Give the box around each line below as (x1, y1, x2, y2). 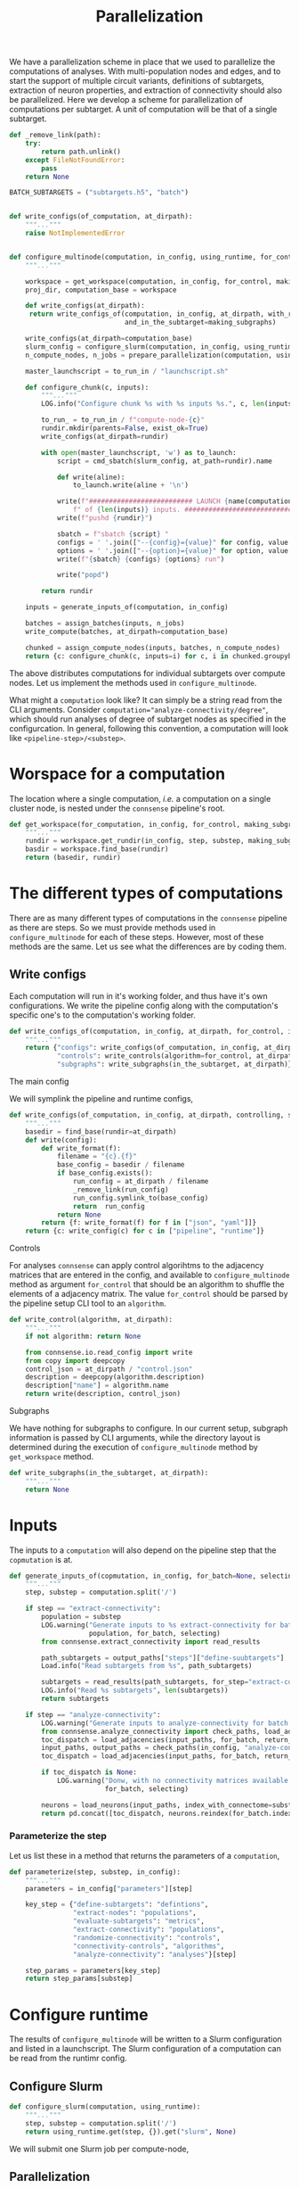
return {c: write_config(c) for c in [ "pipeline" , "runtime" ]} (25, 1226, 265, 1236)
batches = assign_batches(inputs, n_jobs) (25, 619, 185, 628)
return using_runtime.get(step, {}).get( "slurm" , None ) (25, 2127, 238, 2136)
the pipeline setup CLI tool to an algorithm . (9, 1298, 166, 1308)
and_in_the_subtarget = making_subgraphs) (124, 318, 277, 327)
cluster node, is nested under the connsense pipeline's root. (9, 803, 225, 813)
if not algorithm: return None (25, 1332, 141, 1341)
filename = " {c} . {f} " (56, 1152, 138, 1161)
